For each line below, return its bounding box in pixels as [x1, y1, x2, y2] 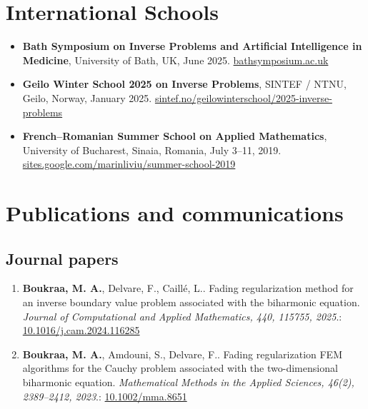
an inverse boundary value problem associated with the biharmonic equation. [22, 295, 360, 310]
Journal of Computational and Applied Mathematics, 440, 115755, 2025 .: [22, 308, 342, 323]
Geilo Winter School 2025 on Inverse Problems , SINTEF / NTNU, [22, 76, 347, 91]
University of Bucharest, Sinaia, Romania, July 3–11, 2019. [22, 142, 282, 157]
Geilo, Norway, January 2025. [22, 90, 152, 105]
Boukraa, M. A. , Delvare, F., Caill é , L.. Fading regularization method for [22, 281, 354, 296]
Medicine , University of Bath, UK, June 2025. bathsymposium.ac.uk [22, 52, 329, 67]
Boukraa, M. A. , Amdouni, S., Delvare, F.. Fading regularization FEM [22, 346, 342, 361]
